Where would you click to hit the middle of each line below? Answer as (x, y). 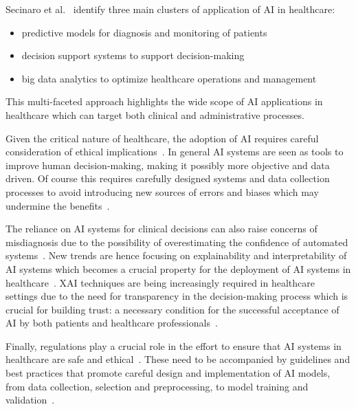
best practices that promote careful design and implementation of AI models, (168, 373)
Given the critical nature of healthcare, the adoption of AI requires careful (162, 138)
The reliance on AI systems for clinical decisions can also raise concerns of (162, 229)
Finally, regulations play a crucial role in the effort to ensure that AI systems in (174, 345)
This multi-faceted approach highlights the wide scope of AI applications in (164, 101)
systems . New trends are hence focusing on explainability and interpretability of (176, 255)
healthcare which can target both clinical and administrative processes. (155, 114)
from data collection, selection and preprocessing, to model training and (157, 386)
